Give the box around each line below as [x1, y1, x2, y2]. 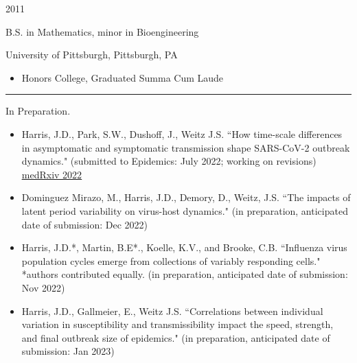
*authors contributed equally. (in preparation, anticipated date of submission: [21, 267, 348, 281]
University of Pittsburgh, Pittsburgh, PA [5, 47, 178, 62]
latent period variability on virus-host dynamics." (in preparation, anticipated [21, 203, 348, 218]
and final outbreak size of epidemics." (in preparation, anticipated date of [21, 330, 330, 344]
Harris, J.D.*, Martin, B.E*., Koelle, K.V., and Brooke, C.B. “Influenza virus [21, 240, 347, 255]
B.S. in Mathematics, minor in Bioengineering [5, 24, 199, 38]
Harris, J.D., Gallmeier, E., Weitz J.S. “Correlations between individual [21, 303, 323, 318]
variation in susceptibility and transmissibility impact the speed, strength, [21, 317, 334, 331]
